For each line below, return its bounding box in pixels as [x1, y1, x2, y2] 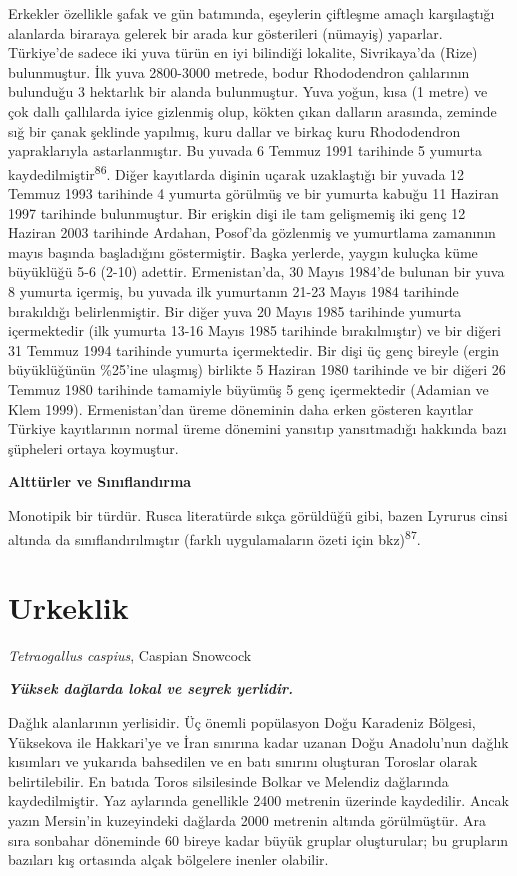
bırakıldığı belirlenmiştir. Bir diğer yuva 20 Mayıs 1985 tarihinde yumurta [8, 300, 462, 321]
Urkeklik [8, 586, 129, 627]
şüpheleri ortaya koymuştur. [8, 437, 179, 458]
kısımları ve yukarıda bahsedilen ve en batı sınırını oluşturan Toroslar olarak [8, 751, 478, 772]
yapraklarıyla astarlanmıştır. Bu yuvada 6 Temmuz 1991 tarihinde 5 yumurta [8, 140, 482, 161]
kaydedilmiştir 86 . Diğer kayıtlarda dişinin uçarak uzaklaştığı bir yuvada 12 [8, 160, 465, 184]
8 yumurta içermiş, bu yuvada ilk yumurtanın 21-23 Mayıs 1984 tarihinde [8, 280, 459, 301]
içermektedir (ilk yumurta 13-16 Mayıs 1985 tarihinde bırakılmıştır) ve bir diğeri [8, 320, 501, 341]
